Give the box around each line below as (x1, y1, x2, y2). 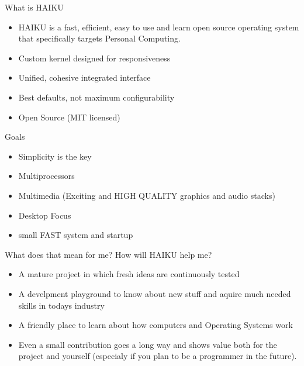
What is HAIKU (5, 1, 64, 13)
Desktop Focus (18, 209, 71, 221)
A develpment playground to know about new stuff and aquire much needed (18, 287, 291, 299)
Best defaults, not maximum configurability (18, 91, 175, 103)
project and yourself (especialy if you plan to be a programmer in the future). (18, 350, 297, 362)
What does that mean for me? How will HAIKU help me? (5, 248, 212, 260)
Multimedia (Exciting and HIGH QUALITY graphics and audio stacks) (18, 189, 275, 201)
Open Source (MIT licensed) (18, 111, 120, 123)
